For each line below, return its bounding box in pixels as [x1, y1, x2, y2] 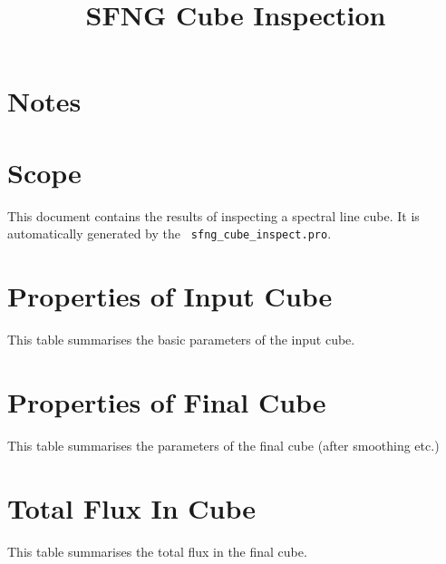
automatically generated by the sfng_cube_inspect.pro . [7, 224, 332, 243]
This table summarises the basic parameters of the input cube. [7, 330, 355, 349]
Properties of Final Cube [7, 383, 326, 420]
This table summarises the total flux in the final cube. [7, 541, 307, 560]
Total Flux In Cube [7, 489, 256, 526]
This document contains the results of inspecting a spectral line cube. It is [7, 206, 420, 225]
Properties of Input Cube [7, 277, 333, 315]
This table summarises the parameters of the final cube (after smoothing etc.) [7, 435, 440, 454]
